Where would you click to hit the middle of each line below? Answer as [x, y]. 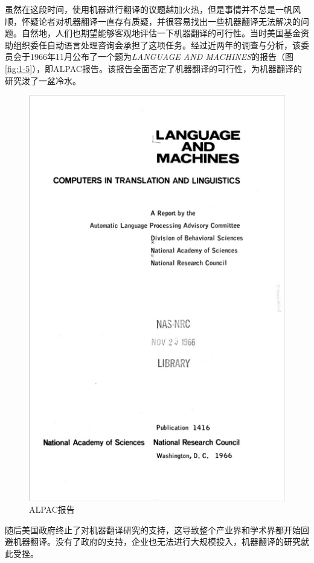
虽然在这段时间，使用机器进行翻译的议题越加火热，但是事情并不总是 [140, 9]
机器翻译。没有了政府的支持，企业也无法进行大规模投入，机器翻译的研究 [157, 542]
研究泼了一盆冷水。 [43, 80]
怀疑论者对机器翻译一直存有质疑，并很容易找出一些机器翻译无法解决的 [161, 21]
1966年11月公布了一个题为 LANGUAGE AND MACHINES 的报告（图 [162, 57]
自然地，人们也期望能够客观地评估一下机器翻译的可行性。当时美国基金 [161, 33]
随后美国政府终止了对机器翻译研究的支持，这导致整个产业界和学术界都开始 [153, 529]
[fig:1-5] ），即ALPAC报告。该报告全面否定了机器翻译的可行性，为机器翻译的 [153, 68]
